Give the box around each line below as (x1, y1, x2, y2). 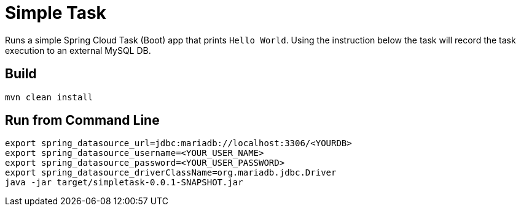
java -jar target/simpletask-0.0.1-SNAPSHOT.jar (5, 177, 243, 188)
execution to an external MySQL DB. (5, 45, 151, 56)
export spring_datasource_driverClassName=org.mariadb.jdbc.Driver (5, 168, 337, 178)
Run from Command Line (5, 113, 160, 128)
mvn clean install (5, 92, 93, 102)
